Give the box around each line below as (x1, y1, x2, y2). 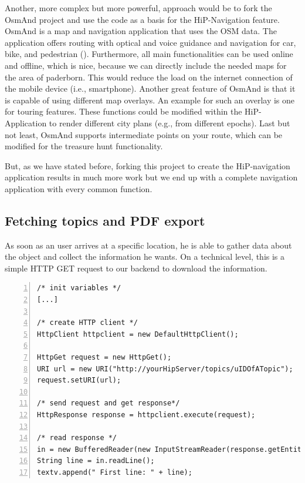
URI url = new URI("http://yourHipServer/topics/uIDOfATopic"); (37, 364, 293, 373)
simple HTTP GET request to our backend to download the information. (5, 261, 267, 274)
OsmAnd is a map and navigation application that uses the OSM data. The (5, 25, 277, 37)
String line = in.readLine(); (37, 457, 155, 465)
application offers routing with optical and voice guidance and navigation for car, (5, 36, 296, 48)
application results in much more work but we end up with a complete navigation (5, 171, 298, 183)
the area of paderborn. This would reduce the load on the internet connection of (5, 71, 293, 83)
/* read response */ (37, 434, 117, 442)
